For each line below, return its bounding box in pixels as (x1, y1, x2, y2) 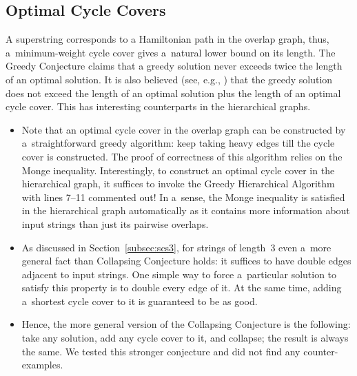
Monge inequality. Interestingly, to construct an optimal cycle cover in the (21, 163, 335, 177)
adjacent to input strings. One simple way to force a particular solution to (21, 267, 337, 281)
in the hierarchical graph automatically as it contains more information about (21, 203, 350, 218)
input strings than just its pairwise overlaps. (21, 216, 209, 231)
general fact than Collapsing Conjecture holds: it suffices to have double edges (21, 253, 351, 268)
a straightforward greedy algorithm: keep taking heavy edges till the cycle (21, 136, 335, 150)
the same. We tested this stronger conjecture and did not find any (21, 344, 300, 358)
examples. (21, 357, 63, 372)
